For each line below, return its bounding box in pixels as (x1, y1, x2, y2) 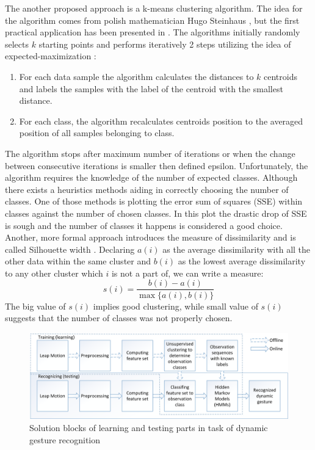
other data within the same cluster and (5, 255, 151, 267)
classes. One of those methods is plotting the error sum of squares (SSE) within (5, 195, 303, 208)
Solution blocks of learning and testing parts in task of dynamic (29, 421, 268, 434)
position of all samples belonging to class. (19, 126, 175, 139)
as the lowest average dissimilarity (178, 255, 306, 267)
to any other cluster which (5, 266, 103, 279)
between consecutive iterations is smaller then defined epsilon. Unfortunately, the (5, 159, 308, 172)
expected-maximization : (5, 49, 96, 62)
